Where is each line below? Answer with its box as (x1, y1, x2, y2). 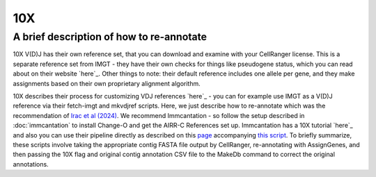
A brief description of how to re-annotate (13, 31, 207, 43)
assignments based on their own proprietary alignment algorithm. (13, 79, 201, 87)
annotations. (13, 160, 49, 168)
